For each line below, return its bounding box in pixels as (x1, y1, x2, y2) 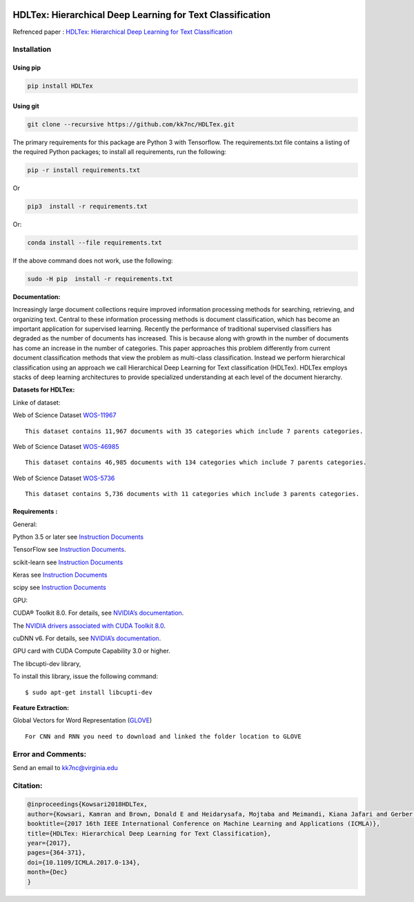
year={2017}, (27, 839, 72, 847)
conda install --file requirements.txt (27, 238, 162, 247)
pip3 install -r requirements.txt (27, 202, 148, 210)
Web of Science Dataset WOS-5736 (12, 474, 115, 482)
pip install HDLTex (27, 82, 93, 90)
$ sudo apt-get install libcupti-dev (25, 688, 153, 696)
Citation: (12, 780, 43, 790)
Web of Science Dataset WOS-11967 (12, 411, 117, 419)
